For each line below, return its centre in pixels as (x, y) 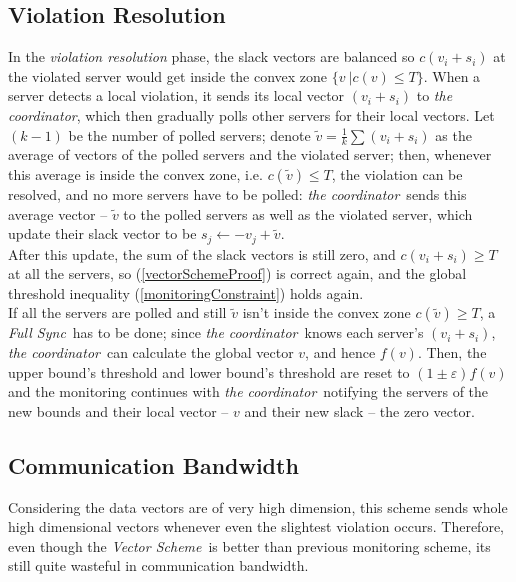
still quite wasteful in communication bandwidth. (158, 565)
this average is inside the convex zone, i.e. (135, 174)
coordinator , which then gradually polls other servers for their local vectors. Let (251, 114)
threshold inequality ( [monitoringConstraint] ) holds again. (186, 292)
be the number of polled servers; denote (189, 134)
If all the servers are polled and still (117, 312)
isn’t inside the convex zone (326, 312)
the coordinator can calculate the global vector (151, 352)
